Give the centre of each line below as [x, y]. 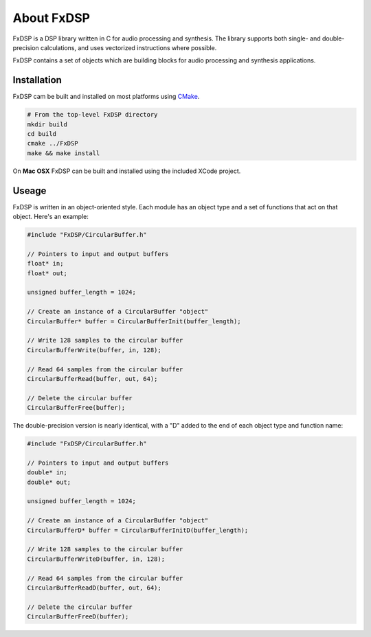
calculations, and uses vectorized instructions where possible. [128, 47]
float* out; [47, 273]
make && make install [64, 153]
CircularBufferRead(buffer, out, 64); [92, 379]
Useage [30, 190]
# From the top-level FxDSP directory [92, 115]
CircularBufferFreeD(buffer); [78, 617]
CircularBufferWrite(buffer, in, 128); [94, 350]
